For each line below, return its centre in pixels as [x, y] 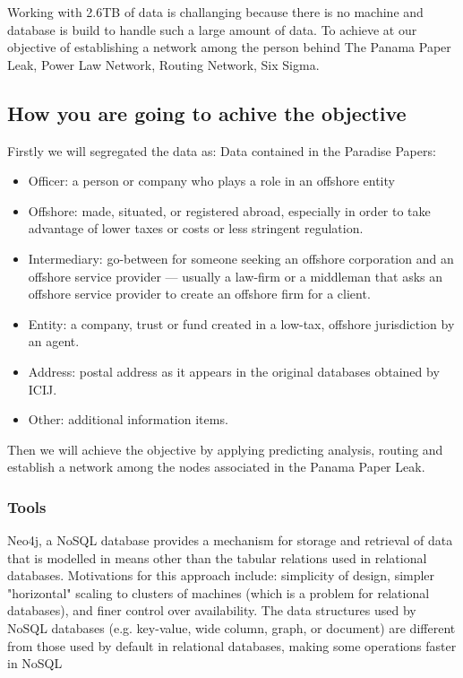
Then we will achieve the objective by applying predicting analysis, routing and [225, 449]
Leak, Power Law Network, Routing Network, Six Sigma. [163, 64]
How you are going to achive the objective [207, 113]
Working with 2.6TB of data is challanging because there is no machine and [215, 12]
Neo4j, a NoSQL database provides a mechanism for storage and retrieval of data [230, 540]
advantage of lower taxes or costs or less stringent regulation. [196, 228]
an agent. [54, 341]
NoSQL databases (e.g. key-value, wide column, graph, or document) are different [231, 628]
